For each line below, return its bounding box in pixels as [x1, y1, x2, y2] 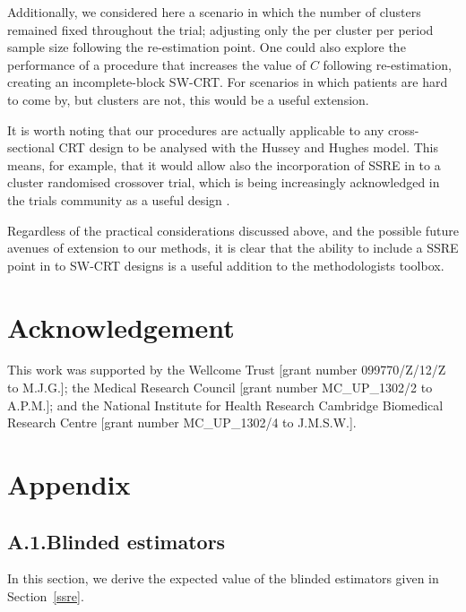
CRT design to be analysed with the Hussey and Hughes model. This [58, 138, 438, 157]
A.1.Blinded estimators [7, 527, 226, 555]
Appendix [7, 466, 131, 502]
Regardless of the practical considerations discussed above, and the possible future [7, 220, 459, 239]
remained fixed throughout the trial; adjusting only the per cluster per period [7, 20, 434, 39]
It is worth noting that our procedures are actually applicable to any [7, 120, 384, 139]
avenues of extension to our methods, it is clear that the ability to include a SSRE [7, 238, 459, 257]
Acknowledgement [7, 308, 235, 345]
